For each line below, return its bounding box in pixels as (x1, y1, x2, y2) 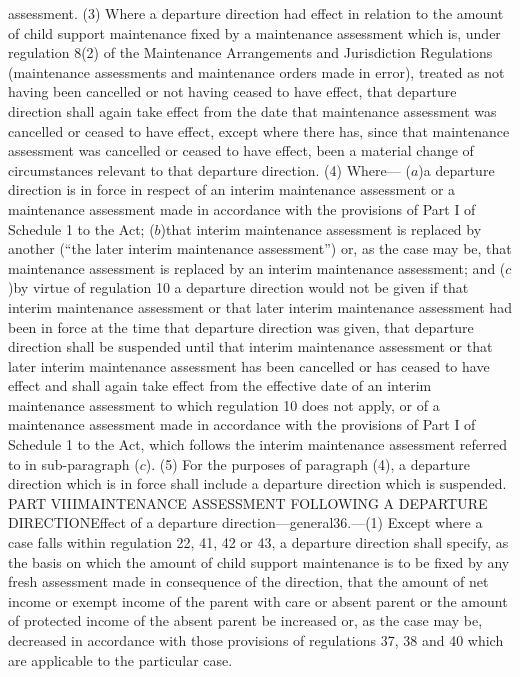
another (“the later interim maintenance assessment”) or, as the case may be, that (8, 238, 512, 259)
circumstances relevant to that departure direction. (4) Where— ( (8, 159, 411, 180)
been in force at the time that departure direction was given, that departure (8, 316, 474, 337)
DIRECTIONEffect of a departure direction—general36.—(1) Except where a (8, 512, 483, 533)
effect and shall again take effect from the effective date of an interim (8, 375, 432, 396)
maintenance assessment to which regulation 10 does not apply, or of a (8, 394, 440, 415)
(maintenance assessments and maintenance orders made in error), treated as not (8, 61, 505, 82)
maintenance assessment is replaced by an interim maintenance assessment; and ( (8, 257, 506, 278)
